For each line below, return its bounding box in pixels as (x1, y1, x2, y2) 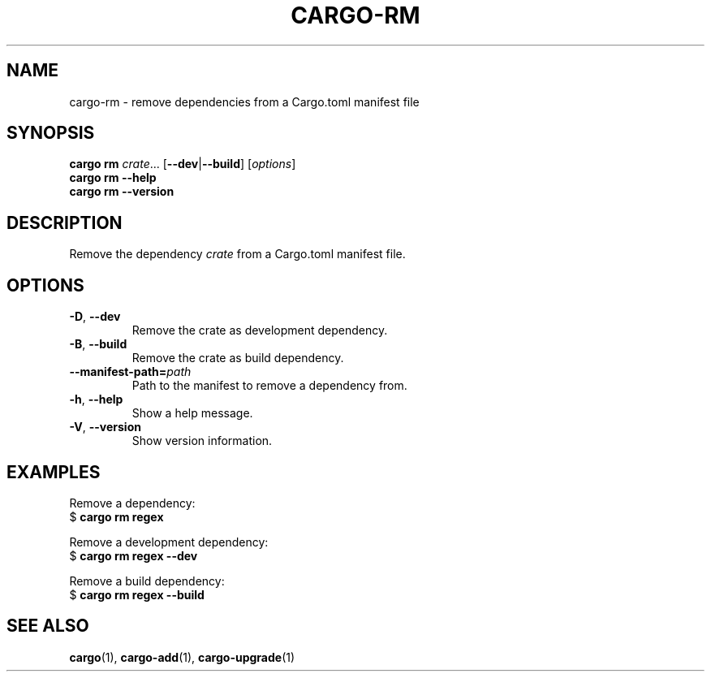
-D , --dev (69, 309, 121, 324)
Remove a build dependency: (69, 573, 225, 588)
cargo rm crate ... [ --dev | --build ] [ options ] (69, 157, 296, 171)
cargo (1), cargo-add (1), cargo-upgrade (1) (69, 650, 295, 664)
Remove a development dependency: (69, 534, 269, 549)
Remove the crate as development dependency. (131, 323, 388, 338)
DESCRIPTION (6, 212, 123, 233)
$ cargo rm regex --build (69, 587, 205, 602)
